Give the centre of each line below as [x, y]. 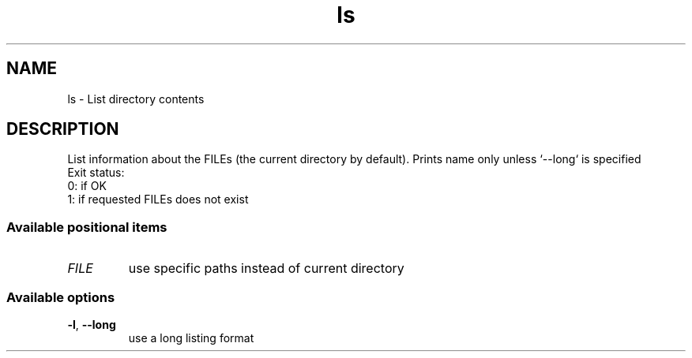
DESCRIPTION [63, 129]
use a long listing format [191, 337]
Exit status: [96, 173]
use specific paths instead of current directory [266, 268]
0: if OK [87, 186]
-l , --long [92, 324]
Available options [61, 297]
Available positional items [87, 227]
